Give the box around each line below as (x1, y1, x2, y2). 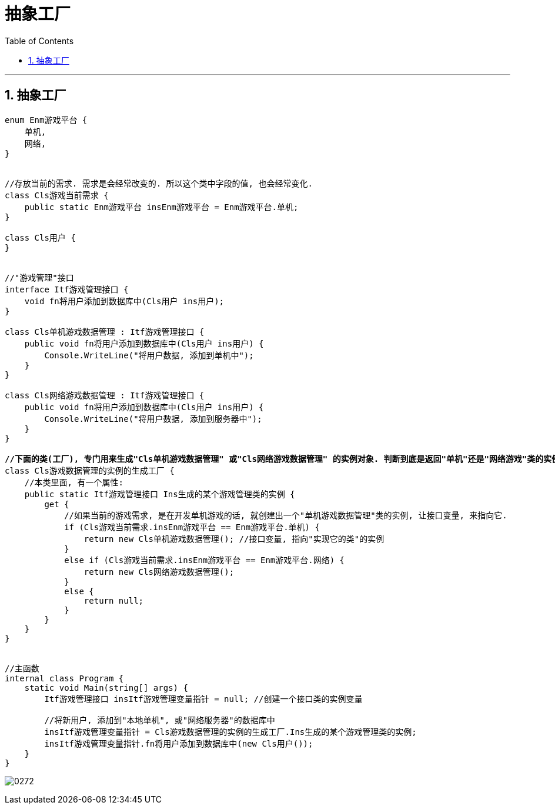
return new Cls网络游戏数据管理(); (83, 567, 235, 577)
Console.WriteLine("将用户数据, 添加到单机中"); (44, 350, 254, 360)
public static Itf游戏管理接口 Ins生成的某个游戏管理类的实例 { (24, 489, 295, 499)
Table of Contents (5, 35, 74, 46)
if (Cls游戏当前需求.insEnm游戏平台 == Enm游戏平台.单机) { (64, 522, 320, 532)
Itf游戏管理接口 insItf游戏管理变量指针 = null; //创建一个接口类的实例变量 (44, 694, 363, 704)
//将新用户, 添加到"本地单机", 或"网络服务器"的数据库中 (44, 715, 275, 725)
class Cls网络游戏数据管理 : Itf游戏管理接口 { (5, 390, 205, 400)
